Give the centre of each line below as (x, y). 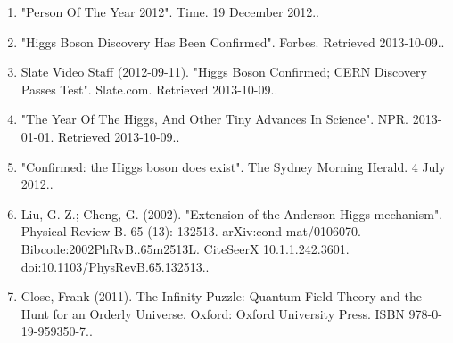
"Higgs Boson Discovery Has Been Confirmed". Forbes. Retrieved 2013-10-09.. (233, 41)
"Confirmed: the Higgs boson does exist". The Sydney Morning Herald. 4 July (233, 166)
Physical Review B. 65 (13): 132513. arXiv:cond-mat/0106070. (191, 231)
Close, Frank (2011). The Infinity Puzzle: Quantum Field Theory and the (221, 296)
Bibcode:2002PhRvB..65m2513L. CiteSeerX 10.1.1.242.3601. (185, 248)
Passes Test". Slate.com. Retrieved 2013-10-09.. (149, 89)
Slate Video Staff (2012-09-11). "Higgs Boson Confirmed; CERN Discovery (224, 72)
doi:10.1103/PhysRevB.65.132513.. (115, 266)
